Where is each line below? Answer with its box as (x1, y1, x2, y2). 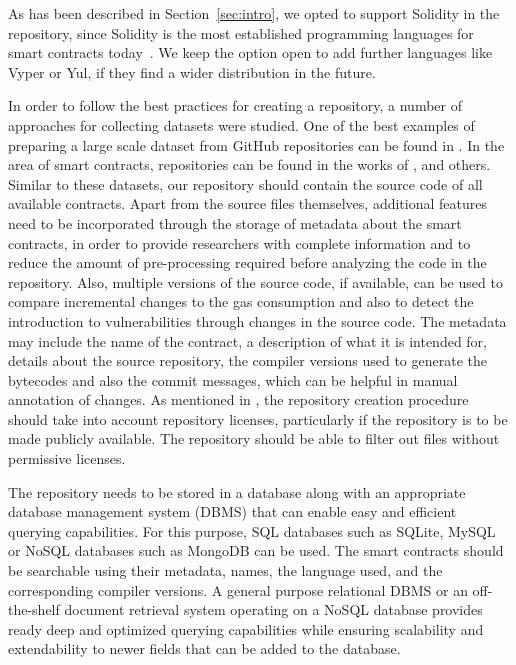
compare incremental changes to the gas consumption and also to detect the (8, 291, 474, 312)
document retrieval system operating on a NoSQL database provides (64, 599, 483, 620)
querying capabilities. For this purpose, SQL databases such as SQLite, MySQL (8, 520, 496, 541)
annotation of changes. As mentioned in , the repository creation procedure (8, 389, 469, 410)
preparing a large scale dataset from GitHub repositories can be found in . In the (8, 134, 505, 155)
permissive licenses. (8, 448, 126, 469)
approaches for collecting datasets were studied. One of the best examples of (8, 114, 475, 135)
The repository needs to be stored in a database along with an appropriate (8, 481, 466, 502)
